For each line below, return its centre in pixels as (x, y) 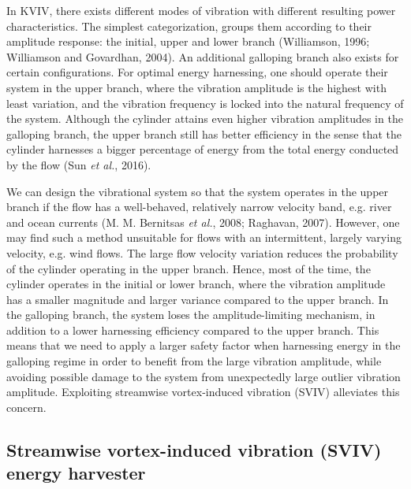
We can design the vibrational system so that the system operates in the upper (198, 191)
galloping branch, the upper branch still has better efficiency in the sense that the (204, 133)
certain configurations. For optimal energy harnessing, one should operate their (197, 72)
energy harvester (76, 473)
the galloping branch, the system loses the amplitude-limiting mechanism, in (191, 315)
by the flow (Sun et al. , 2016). (79, 164)
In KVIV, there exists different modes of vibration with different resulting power (201, 10)
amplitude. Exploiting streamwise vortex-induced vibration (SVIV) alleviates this (203, 392)
